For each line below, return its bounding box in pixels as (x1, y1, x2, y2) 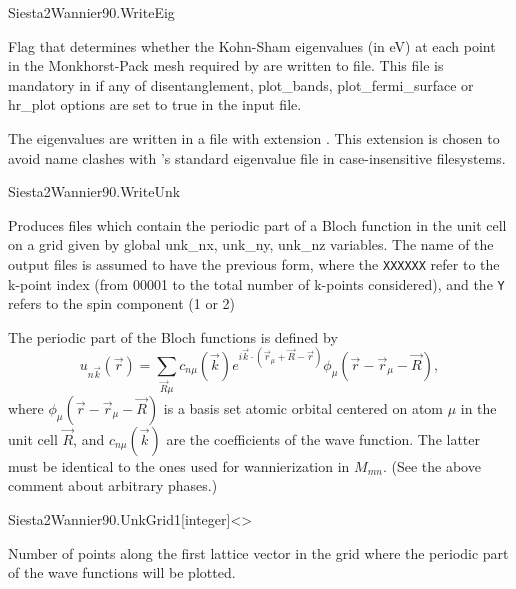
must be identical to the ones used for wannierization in (8, 455, 350, 476)
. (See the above (382, 455, 481, 476)
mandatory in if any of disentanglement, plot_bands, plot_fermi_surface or (8, 74, 474, 95)
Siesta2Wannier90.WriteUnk (8, 181, 181, 202)
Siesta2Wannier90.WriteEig (8, 2, 175, 22)
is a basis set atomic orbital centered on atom (163, 397, 444, 418)
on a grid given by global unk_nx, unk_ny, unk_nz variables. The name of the (8, 234, 494, 255)
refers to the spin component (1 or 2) (8, 293, 235, 314)
